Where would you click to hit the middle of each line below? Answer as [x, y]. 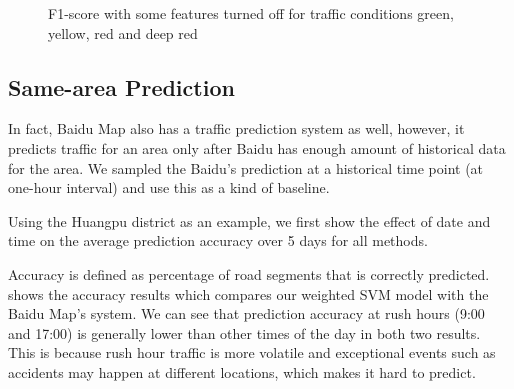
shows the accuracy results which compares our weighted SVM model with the [248, 293]
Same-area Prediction [121, 86]
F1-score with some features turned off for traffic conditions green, [251, 13]
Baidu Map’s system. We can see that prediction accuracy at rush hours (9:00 [246, 313]
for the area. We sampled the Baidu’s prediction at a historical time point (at [246, 167]
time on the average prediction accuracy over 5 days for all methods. [218, 240]
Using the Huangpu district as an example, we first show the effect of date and [249, 220]
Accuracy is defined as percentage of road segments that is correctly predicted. [249, 273]
